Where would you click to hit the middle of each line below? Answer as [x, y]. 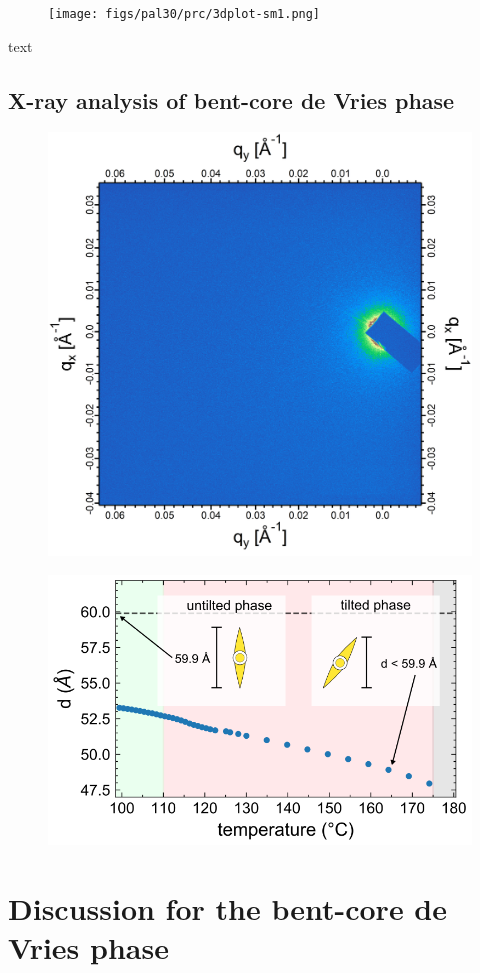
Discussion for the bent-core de [228, 907]
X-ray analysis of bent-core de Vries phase [231, 99]
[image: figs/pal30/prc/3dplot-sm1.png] [184, 14]
